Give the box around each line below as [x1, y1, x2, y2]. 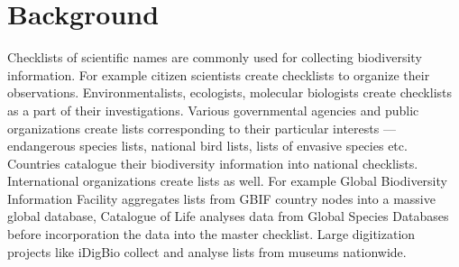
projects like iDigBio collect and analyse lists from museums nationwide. [7, 242, 407, 261]
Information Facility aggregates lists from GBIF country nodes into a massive [7, 189, 436, 207]
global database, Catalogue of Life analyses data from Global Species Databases [7, 207, 449, 226]
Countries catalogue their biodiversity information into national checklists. [7, 153, 418, 172]
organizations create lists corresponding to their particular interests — [7, 118, 396, 137]
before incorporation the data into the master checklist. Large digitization [7, 225, 416, 244]
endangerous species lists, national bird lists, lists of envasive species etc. [7, 136, 408, 155]
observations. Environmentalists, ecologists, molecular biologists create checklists [7, 83, 453, 102]
